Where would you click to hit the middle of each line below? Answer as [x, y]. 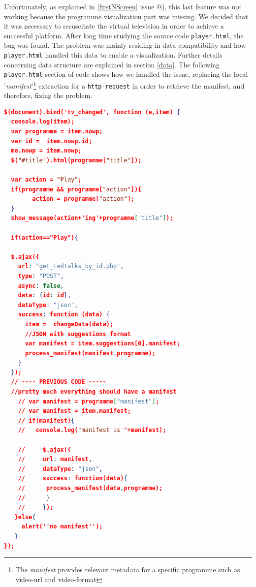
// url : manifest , [55, 459]
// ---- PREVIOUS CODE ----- [59, 382]
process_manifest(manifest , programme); [90, 353]
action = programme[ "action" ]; [83, 199]
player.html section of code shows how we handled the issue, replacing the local [126, 74]
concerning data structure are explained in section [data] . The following [112, 64]
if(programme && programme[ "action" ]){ [76, 189]
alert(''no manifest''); [62, 527]
